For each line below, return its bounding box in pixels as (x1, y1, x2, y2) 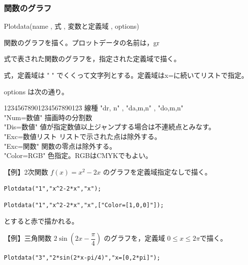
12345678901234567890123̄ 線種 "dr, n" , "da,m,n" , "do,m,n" (4, 103, 183, 113)
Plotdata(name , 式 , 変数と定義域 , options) (4, 21, 139, 31)
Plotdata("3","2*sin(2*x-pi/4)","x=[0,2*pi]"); (4, 254, 161, 262)
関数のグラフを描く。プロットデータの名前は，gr (4, 37, 160, 47)
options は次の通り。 (4, 86, 68, 96)
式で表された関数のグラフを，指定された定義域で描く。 (4, 53, 181, 64)
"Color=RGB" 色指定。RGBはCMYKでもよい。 (4, 150, 152, 160)
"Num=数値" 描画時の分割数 (4, 112, 92, 122)
